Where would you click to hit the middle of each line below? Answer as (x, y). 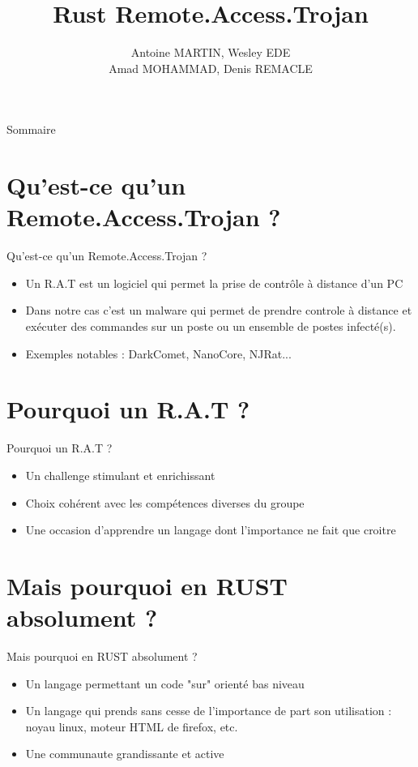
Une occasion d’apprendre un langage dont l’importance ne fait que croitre (211, 530)
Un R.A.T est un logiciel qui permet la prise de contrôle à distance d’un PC (214, 283)
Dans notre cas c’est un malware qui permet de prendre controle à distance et (219, 310)
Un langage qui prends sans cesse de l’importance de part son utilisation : (209, 711)
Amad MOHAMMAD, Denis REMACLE (211, 68)
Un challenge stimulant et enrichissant (120, 475)
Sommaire (31, 129)
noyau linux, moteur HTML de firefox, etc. (132, 726)
